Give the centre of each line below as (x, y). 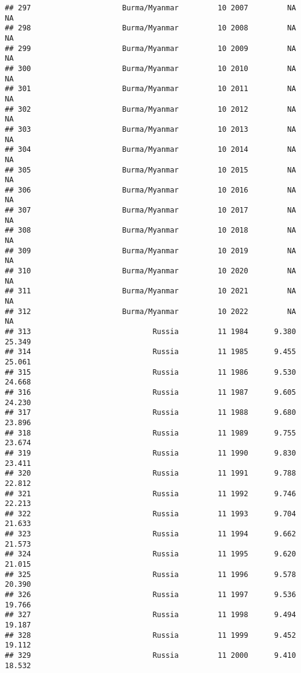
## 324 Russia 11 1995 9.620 (150, 554)
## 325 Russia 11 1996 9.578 (150, 574)
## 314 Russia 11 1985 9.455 (150, 352)
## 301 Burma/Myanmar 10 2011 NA (150, 89)
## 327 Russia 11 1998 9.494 (150, 615)
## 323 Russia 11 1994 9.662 (150, 534)
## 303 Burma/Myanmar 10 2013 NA (150, 129)
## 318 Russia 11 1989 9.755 (150, 433)
